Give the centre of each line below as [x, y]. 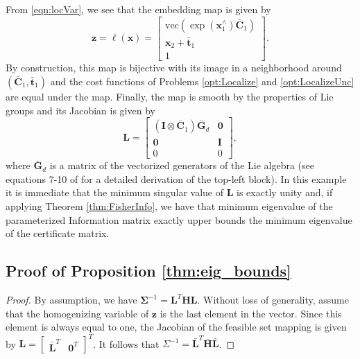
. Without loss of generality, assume [273, 300]
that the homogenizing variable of [77, 313]
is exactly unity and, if [285, 192]
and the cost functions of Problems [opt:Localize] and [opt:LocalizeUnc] [202, 81]
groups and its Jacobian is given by [80, 110]
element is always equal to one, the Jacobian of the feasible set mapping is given [176, 327]
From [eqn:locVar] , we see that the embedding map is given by [138, 9]
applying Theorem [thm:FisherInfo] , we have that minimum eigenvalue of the [169, 206]
